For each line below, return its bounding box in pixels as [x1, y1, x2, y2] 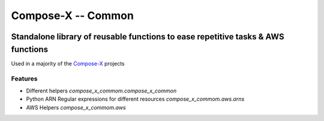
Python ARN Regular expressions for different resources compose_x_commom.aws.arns [26, 95, 245, 103]
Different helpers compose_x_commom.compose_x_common [26, 87, 177, 94]
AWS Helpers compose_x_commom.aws [26, 104, 126, 111]
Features [11, 75, 38, 83]
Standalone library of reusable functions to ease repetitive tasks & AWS [11, 32, 284, 42]
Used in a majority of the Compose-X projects [11, 60, 125, 67]
